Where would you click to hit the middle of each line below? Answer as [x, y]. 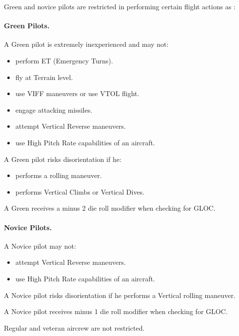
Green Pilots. [27, 26]
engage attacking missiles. [54, 109]
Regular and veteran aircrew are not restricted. [74, 327]
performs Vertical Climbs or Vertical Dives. [80, 191]
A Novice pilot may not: [40, 246]
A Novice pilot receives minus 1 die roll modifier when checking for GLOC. [116, 311]
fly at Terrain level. [44, 77]
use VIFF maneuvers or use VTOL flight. [77, 93]
